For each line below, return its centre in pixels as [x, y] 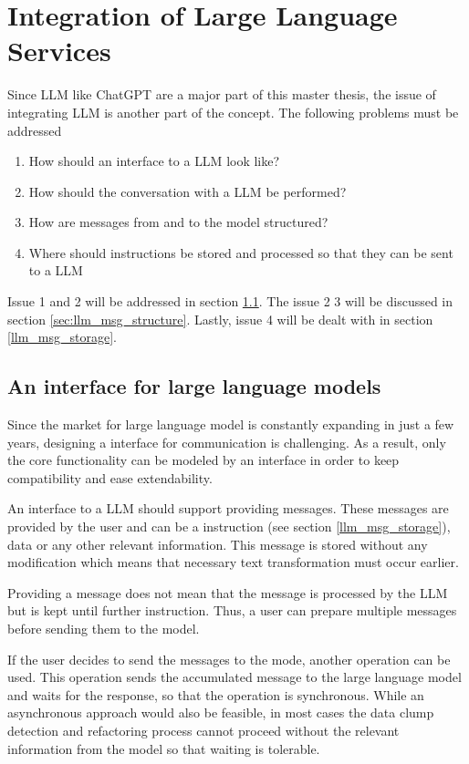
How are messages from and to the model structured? [178, 222]
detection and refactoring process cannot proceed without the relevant [203, 730]
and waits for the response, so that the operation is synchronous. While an [216, 694]
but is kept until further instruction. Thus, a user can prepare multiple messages [232, 610]
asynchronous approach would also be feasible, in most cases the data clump [221, 712]
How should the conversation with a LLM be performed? [188, 191]
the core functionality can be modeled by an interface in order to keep [203, 460]
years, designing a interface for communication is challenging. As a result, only [227, 442]
